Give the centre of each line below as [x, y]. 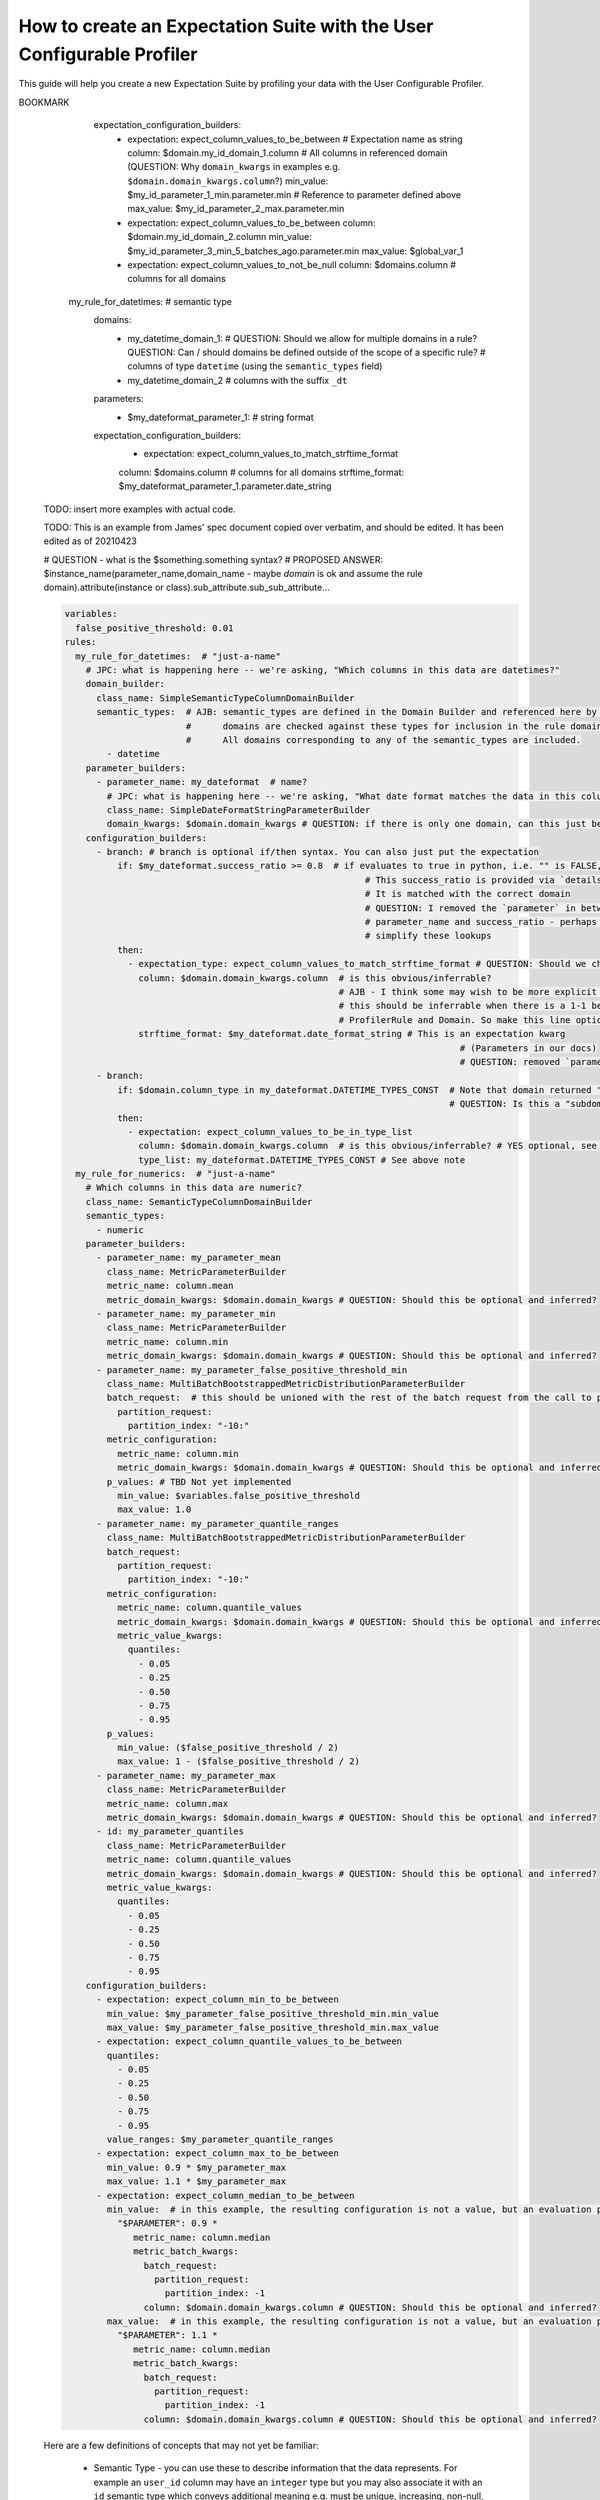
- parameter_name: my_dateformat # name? [202, 782]
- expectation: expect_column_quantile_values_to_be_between [249, 2041]
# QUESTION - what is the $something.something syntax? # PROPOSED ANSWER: [213, 559]
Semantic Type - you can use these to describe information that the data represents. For [275, 2468]
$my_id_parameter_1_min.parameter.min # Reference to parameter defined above [294, 195]
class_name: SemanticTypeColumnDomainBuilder [199, 1201]
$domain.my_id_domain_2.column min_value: [219, 237]
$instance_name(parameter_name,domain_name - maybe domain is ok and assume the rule [233, 574]
